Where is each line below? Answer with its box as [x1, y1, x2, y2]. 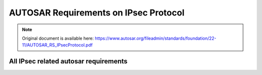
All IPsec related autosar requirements [9, 57, 128, 65]
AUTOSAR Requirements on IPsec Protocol [9, 7, 185, 18]
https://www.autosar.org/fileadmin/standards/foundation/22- [95, 35, 217, 41]
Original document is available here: [22, 35, 94, 41]
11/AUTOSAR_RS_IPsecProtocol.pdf [22, 42, 93, 48]
